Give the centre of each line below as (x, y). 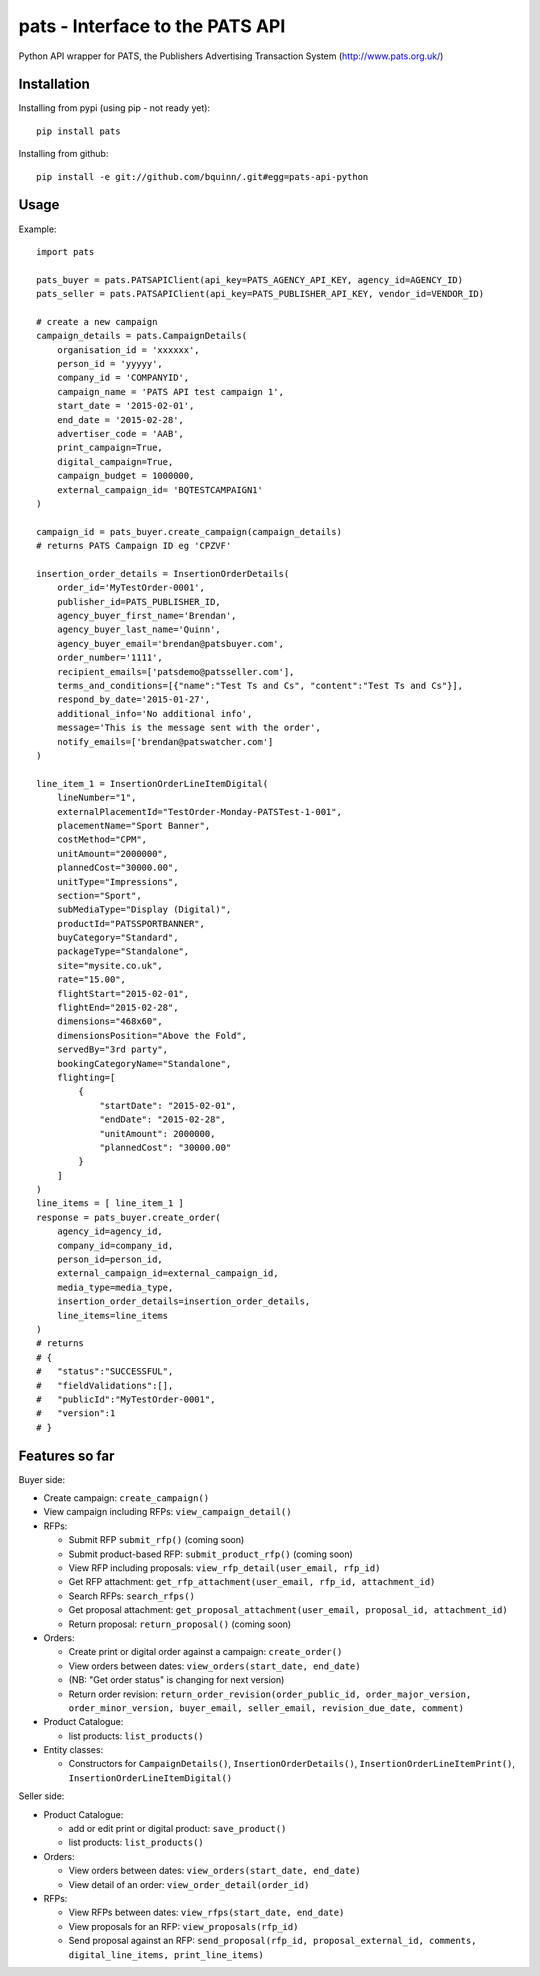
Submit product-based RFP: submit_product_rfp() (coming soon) (211, 1554)
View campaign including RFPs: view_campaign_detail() (167, 1512)
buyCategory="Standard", (117, 938)
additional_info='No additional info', (154, 713)
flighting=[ (86, 1077)
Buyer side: (41, 1479)
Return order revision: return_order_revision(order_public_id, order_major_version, (270, 1694)
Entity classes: (73, 1750)
